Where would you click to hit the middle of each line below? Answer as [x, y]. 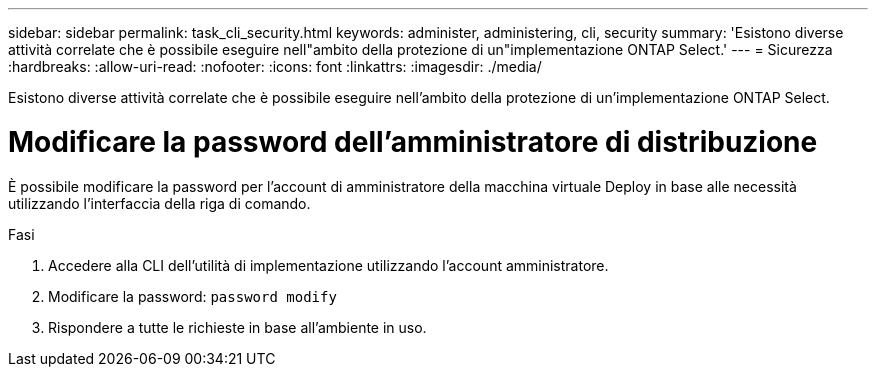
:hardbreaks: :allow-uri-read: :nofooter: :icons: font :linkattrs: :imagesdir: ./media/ [275, 66]
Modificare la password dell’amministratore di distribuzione [413, 141]
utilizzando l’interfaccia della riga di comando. [159, 203]
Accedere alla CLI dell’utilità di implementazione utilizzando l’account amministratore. [328, 265]
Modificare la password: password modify [192, 296]
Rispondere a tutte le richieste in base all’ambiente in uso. [237, 327]
